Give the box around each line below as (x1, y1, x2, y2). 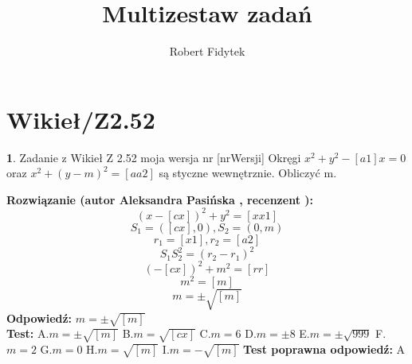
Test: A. (6, 325, 49, 342)
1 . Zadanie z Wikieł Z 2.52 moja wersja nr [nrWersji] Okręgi (6, 149, 301, 165)
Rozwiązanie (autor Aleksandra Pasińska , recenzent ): (6, 191, 313, 207)
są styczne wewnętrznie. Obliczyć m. (159, 165, 337, 181)
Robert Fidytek (169, 43, 245, 60)
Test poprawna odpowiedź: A (243, 341, 406, 358)
